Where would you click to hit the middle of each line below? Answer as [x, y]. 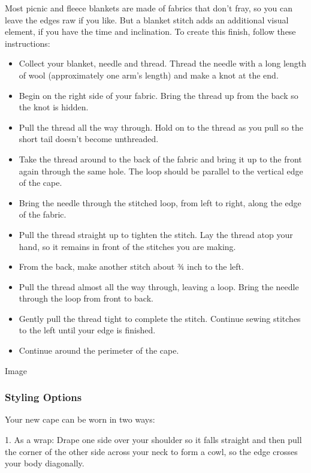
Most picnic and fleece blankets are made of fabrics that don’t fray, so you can [149, 8]
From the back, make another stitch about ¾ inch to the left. [131, 266]
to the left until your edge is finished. [87, 330]
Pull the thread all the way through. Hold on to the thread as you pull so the [161, 127]
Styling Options [43, 397]
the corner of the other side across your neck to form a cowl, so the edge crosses [151, 451]
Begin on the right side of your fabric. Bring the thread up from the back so [158, 95]
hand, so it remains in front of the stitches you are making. [127, 246]
